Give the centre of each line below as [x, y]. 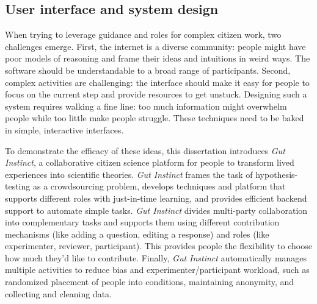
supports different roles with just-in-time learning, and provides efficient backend [156, 198]
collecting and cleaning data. [59, 293]
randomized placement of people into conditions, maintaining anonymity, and [150, 282]
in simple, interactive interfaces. [64, 129]
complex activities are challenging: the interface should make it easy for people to [157, 82]
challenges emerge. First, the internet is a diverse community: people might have [155, 46]
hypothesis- [277, 174]
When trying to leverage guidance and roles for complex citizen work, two [143, 34]
